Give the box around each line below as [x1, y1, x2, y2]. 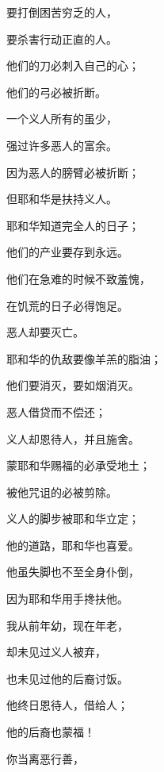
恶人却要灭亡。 [6, 324, 84, 340]
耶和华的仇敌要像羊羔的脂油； [6, 350, 162, 367]
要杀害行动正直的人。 [6, 30, 117, 47]
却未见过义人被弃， [6, 643, 106, 660]
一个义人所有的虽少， [6, 110, 117, 127]
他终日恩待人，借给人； [6, 697, 128, 713]
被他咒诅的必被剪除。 [6, 483, 117, 500]
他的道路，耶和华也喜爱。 [6, 536, 139, 553]
